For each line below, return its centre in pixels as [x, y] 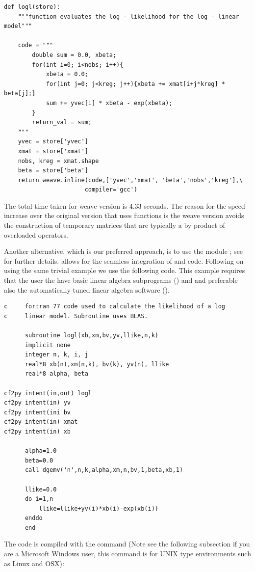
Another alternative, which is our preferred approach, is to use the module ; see [124, 251]
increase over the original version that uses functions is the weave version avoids [124, 215]
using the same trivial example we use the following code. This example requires [125, 270]
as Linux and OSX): [34, 563]
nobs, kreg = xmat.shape [58, 161]
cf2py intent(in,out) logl [48, 393]
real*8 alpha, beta [56, 374]
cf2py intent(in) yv [38, 403]
